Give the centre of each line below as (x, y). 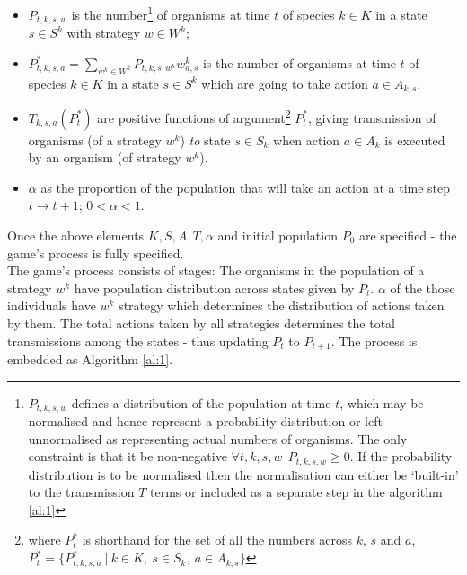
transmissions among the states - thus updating (138, 340)
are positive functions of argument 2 (194, 116)
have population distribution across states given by (214, 287)
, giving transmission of (372, 117)
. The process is (374, 340)
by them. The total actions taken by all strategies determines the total (202, 322)
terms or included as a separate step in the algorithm (296, 492)
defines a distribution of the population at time (201, 402)
